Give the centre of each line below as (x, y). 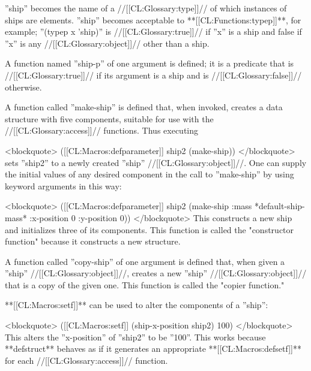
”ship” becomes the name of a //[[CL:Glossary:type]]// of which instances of (146, 8)
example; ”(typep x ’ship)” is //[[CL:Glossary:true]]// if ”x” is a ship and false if (153, 31)
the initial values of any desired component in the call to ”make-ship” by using (149, 174)
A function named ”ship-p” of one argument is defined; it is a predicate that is (149, 63)
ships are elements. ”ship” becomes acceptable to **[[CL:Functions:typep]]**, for (153, 19)
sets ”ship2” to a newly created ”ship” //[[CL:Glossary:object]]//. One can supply (156, 162)
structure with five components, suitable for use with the (109, 118)
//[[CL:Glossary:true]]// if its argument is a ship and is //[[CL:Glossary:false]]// (153, 75)
